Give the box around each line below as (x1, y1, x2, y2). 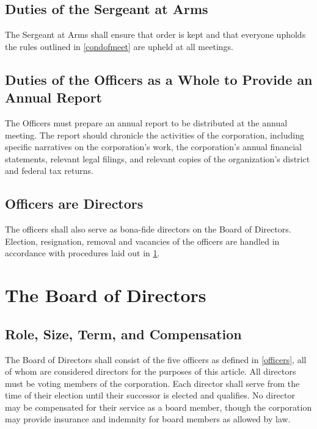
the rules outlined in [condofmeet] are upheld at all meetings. (5, 40, 233, 52)
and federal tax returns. (5, 164, 93, 177)
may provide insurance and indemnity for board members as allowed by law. (5, 413, 291, 425)
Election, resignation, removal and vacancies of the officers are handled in (5, 234, 280, 247)
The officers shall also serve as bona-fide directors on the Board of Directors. (5, 223, 291, 236)
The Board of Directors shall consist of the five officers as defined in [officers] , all (5, 353, 307, 366)
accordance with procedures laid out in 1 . (5, 247, 160, 259)
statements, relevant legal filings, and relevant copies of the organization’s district (5, 152, 310, 165)
